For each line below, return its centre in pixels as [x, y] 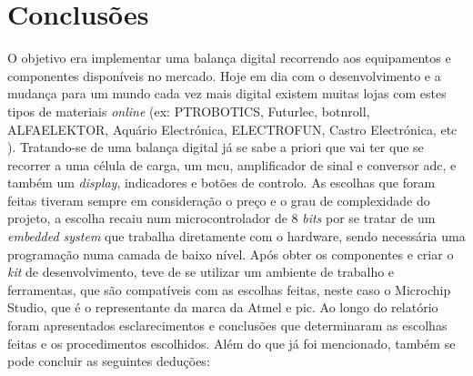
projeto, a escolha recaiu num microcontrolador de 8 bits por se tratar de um [221, 218]
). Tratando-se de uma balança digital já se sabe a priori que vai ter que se [216, 147]
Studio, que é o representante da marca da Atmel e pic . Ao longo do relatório [223, 307]
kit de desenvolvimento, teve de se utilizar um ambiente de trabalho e [201, 272]
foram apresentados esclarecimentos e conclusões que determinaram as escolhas [227, 325]
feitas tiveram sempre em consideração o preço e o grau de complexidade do [219, 200]
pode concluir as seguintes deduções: [109, 361]
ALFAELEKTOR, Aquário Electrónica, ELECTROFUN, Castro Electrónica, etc [232, 129]
